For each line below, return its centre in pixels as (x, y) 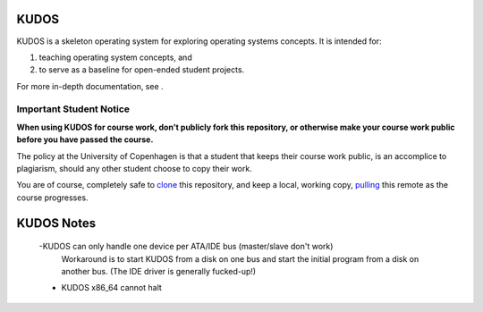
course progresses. (52, 198)
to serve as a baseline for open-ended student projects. (142, 70)
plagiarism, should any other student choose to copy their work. (134, 169)
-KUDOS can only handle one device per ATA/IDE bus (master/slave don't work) (186, 247)
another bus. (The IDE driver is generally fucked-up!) (159, 271)
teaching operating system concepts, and (115, 57)
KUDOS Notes (56, 223)
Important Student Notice (73, 109)
